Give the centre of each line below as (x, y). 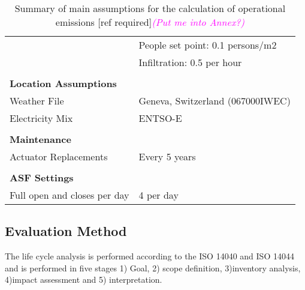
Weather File (37, 101)
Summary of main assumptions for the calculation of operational (150, 8)
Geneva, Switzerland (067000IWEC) (215, 101)
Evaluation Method (66, 231)
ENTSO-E (160, 118)
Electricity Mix (41, 118)
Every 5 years (167, 156)
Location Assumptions (63, 83)
